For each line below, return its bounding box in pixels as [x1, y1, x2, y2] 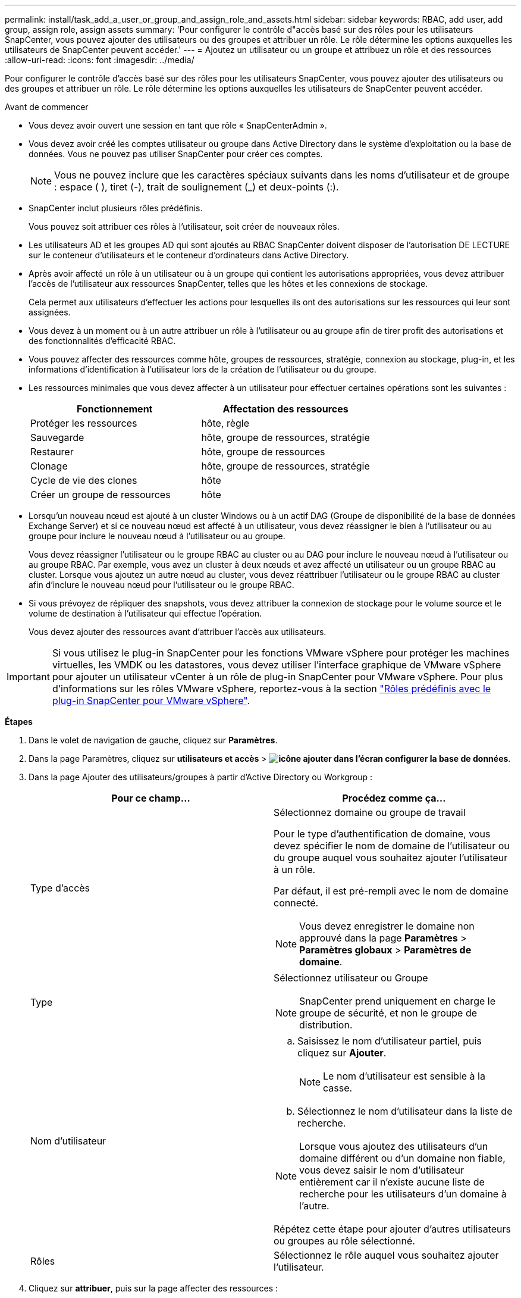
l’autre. [299, 1200, 329, 1212]
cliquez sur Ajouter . [297, 1047, 387, 1059]
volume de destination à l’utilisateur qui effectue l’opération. [29, 608, 262, 618]
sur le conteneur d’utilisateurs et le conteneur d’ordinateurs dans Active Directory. [29, 250, 349, 260]
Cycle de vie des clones [30, 474, 137, 486]
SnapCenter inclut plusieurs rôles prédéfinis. [29, 203, 203, 213]
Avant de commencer [5, 102, 89, 112]
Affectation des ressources [222, 403, 349, 415]
